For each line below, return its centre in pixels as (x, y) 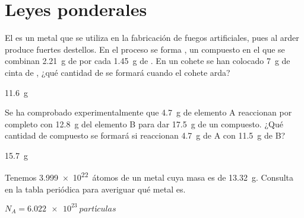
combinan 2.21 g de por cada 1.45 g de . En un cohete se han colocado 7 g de (148, 61)
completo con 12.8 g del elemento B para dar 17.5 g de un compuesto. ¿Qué (144, 124)
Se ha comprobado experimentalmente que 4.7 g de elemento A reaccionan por (148, 112)
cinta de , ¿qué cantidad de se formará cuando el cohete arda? (118, 72)
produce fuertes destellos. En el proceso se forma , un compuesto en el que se (145, 49)
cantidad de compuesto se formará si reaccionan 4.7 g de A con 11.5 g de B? (145, 135)
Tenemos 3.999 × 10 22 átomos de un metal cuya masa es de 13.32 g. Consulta (149, 177)
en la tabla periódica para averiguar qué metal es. (95, 189)
